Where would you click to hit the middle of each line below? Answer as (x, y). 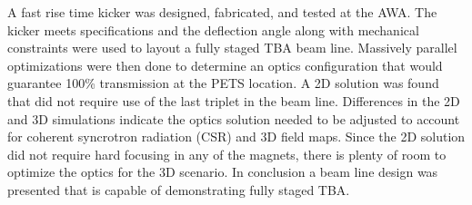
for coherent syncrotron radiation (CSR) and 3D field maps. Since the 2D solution (236, 137)
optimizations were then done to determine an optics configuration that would (225, 65)
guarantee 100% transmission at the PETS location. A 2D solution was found (223, 83)
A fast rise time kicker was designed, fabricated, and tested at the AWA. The (222, 12)
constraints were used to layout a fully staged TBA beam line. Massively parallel (232, 48)
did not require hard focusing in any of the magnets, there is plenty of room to (227, 154)
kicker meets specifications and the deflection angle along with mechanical (213, 29)
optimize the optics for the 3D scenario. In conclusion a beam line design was (223, 172)
